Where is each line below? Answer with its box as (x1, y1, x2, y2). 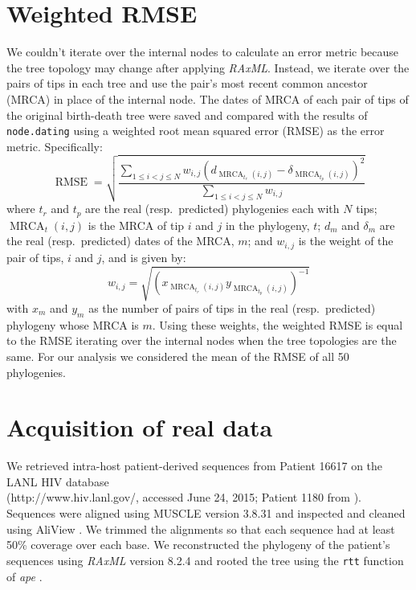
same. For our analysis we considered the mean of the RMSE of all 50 (6, 347, 349, 364)
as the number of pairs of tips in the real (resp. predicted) (88, 299, 376, 316)
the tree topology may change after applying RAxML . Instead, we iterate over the (6, 59, 410, 76)
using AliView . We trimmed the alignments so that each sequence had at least (6, 520, 395, 537)
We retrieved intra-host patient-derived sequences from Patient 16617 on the (6, 457, 383, 474)
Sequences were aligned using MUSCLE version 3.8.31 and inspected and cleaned (6, 505, 406, 522)
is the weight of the (298, 232, 394, 249)
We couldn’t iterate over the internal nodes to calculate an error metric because (6, 43, 399, 60)
